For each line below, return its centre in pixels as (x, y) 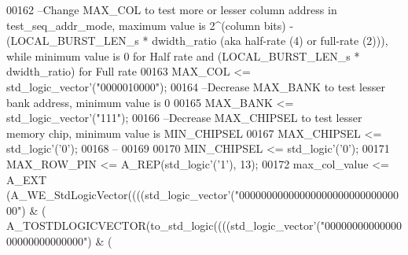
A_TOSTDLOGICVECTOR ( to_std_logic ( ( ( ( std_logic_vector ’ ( (164, 225)
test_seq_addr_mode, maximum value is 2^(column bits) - (150, 25)
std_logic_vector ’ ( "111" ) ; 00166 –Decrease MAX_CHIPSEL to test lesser (184, 118)
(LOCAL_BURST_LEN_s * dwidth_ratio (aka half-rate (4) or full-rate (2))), (197, 41)
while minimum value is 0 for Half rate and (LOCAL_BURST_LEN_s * (183, 55)
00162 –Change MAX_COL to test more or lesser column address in (172, 9)
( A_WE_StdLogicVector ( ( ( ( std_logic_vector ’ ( (121, 195)
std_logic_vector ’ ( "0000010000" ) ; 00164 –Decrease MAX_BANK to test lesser (196, 86)
